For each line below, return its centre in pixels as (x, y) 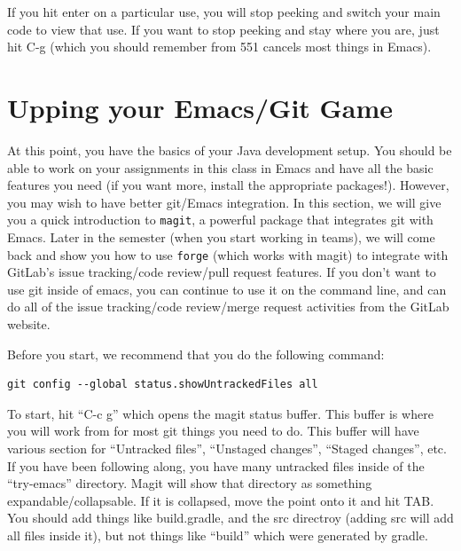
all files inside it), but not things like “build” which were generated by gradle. (218, 535)
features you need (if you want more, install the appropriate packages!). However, (228, 185)
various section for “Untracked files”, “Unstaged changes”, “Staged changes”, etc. (227, 448)
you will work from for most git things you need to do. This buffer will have (213, 431)
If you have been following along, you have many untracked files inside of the (216, 465)
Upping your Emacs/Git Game (200, 107)
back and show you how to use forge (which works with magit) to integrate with (228, 254)
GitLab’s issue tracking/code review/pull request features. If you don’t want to (222, 272)
